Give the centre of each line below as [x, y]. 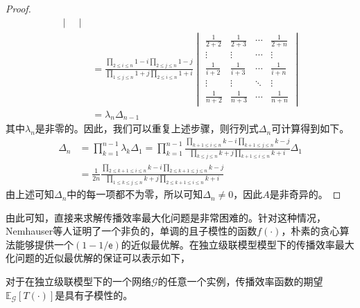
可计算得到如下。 [310, 128]
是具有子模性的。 [94, 295]
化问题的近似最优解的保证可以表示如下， [98, 258]
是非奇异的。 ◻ [305, 194]
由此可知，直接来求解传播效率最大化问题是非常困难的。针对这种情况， [166, 217]
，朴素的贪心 [310, 231]
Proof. [18, 8]
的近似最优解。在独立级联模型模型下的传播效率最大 [238, 244]
